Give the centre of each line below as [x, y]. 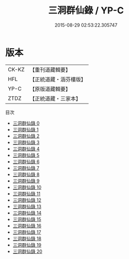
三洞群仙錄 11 [27, 193]
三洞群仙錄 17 [27, 232]
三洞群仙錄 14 [27, 213]
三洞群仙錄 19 [27, 245]
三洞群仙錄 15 [27, 219]
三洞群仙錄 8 [26, 174]
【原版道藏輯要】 [50, 89]
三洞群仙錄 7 [26, 168]
